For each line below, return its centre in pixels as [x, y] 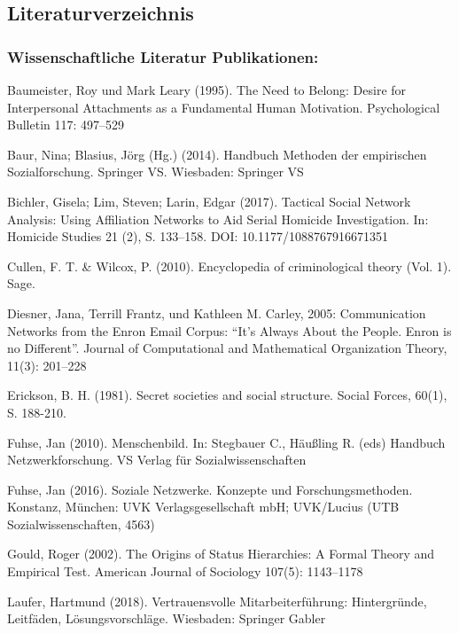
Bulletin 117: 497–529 [66, 125]
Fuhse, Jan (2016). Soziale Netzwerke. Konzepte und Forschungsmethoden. [210, 489]
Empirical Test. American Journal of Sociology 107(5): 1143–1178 [185, 571]
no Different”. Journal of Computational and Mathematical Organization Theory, [227, 348]
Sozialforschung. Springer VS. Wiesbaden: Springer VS [156, 172]
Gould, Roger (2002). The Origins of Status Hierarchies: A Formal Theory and [221, 554]
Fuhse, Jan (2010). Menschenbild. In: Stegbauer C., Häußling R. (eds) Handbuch [226, 442]
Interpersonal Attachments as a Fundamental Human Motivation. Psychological [224, 107]
